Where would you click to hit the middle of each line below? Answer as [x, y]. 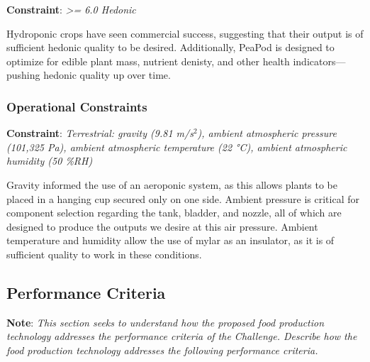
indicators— [319, 61]
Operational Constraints [77, 106]
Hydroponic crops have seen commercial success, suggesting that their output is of [185, 33]
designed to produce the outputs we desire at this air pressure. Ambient [162, 226]
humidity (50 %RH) [50, 161]
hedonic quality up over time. [107, 75]
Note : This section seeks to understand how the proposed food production [166, 322]
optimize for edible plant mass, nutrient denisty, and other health [148, 61]
